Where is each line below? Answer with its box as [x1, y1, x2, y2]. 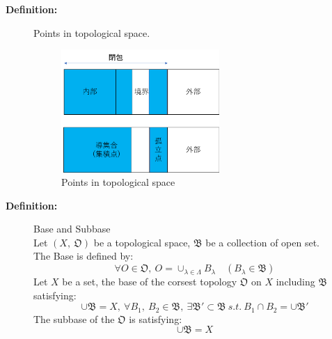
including [276, 274, 315, 289]
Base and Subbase [33, 221, 111, 236]
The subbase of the [33, 311, 115, 326]
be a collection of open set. [205, 235, 320, 249]
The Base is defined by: [33, 249, 134, 263]
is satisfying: [129, 311, 182, 326]
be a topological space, [93, 235, 191, 249]
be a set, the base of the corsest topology [62, 274, 237, 289]
